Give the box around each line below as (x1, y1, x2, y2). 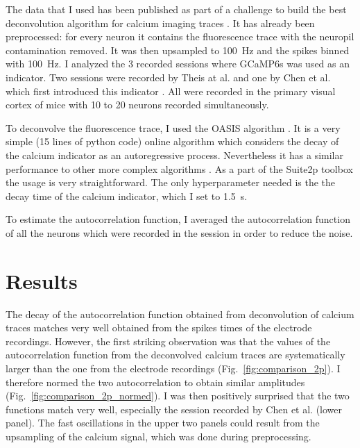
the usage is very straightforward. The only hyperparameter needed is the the (6, 175, 336, 190)
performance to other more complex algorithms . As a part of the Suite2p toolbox (6, 161, 353, 176)
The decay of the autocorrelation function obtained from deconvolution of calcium (6, 306, 354, 321)
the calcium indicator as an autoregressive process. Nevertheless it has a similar (6, 147, 343, 162)
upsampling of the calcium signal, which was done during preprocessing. (6, 429, 311, 443)
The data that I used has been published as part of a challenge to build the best (6, 2, 347, 16)
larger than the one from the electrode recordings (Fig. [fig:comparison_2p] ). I (6, 361, 341, 375)
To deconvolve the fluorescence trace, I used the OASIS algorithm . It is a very (6, 120, 341, 135)
